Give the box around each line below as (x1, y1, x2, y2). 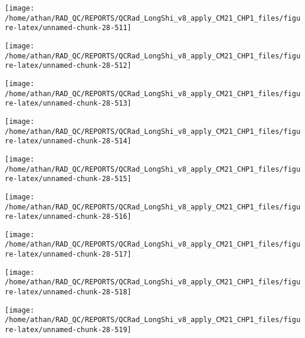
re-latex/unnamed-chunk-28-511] (5, 24, 132, 32)
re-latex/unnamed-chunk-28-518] (5, 288, 132, 297)
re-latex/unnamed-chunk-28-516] (5, 212, 132, 221)
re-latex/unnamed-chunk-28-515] (5, 175, 132, 183)
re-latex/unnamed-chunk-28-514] (5, 137, 132, 146)
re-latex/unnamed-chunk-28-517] (5, 250, 132, 259)
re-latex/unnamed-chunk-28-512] (5, 61, 132, 70)
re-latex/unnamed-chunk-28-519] (5, 326, 132, 334)
